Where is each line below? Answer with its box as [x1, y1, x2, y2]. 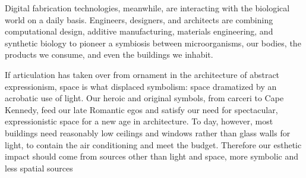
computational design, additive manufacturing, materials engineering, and [5, 25, 273, 38]
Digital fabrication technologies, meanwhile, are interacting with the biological [5, 2, 290, 14]
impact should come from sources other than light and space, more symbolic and [5, 150, 299, 163]
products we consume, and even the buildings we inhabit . [5, 48, 213, 61]
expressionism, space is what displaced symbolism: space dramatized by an [5, 80, 277, 92]
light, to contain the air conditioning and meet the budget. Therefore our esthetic [5, 138, 302, 151]
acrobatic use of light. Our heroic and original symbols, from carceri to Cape [5, 92, 284, 104]
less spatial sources [5, 161, 73, 174]
